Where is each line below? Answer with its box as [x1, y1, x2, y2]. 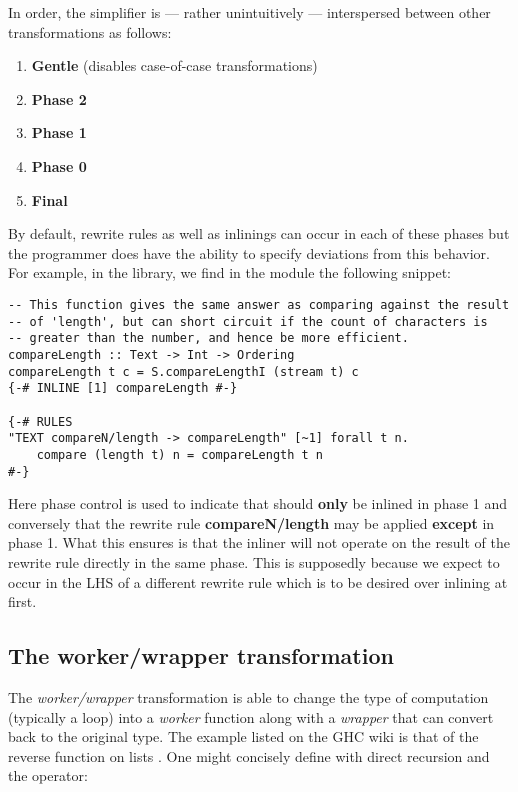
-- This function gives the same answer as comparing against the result [8, 297, 510, 312]
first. [8, 591, 37, 612]
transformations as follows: [8, 21, 172, 42]
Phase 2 [31, 88, 87, 109]
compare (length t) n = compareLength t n [36, 447, 323, 462]
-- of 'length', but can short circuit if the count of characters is [8, 314, 488, 329]
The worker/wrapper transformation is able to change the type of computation [8, 686, 489, 707]
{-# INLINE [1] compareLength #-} [8, 381, 238, 396]
